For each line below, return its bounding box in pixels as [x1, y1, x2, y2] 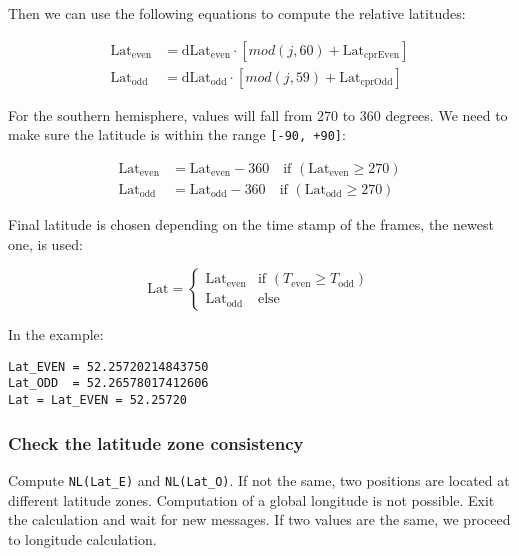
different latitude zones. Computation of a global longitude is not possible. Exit [8, 489, 495, 510]
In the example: [8, 324, 104, 345]
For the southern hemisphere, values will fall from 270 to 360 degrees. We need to [8, 104, 508, 125]
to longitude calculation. [8, 528, 157, 549]
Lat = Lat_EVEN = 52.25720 [8, 393, 187, 408]
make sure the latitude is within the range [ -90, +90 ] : [8, 124, 346, 145]
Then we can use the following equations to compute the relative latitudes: [8, 3, 466, 23]
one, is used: [8, 233, 83, 254]
